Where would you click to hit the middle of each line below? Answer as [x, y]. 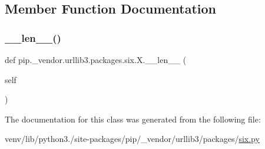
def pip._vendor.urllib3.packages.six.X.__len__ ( [96, 59]
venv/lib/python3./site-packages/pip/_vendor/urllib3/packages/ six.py [132, 139]
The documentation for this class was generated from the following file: [133, 119]
